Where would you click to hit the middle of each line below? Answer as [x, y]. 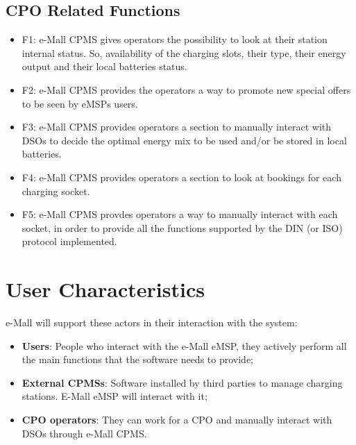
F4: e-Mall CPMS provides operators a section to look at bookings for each [181, 177]
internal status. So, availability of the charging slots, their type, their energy [184, 52]
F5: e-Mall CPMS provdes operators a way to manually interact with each [180, 214]
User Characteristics [105, 289]
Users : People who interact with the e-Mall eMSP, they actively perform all [184, 345]
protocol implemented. [69, 241]
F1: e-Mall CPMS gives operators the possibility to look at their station [175, 39]
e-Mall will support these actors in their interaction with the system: [152, 322]
